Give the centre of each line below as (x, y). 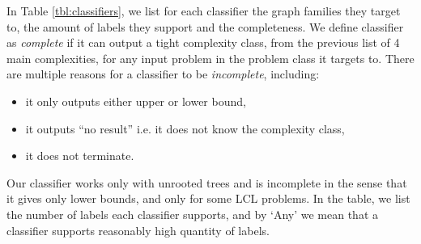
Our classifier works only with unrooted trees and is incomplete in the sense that (207, 182)
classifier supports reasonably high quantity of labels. (138, 230)
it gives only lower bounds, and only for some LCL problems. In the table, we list (208, 198)
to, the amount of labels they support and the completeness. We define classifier (205, 26)
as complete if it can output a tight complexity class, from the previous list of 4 (203, 42)
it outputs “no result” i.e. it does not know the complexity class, (185, 128)
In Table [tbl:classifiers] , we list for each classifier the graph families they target (204, 11)
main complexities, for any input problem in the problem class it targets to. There (210, 58)
